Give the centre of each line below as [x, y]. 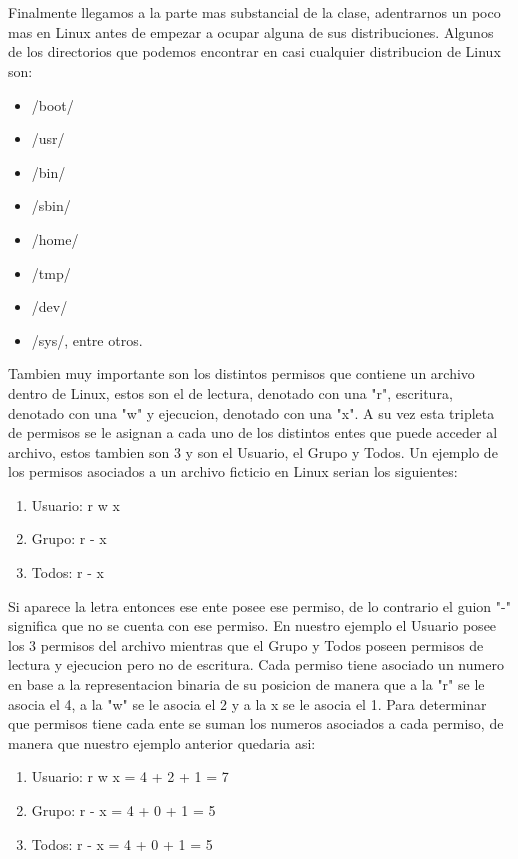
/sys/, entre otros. [87, 339]
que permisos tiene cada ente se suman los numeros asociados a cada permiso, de [256, 723]
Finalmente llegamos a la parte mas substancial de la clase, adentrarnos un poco [254, 12]
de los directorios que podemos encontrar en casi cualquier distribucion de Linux [254, 51]
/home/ [55, 238]
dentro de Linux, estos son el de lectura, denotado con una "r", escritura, [230, 392]
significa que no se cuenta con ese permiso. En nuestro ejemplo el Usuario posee [252, 625]
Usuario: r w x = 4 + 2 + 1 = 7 [130, 776]
